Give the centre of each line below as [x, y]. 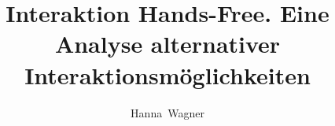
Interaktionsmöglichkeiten [167, 74]
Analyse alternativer [167, 44]
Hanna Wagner [167, 112]
